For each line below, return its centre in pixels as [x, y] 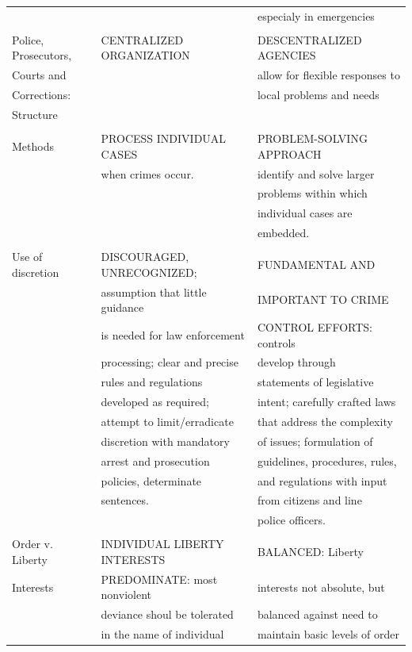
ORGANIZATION [145, 55]
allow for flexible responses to [328, 75]
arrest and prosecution [155, 460]
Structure [35, 114]
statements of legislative [315, 382]
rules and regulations [152, 382]
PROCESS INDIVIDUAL [164, 138]
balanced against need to [317, 614]
